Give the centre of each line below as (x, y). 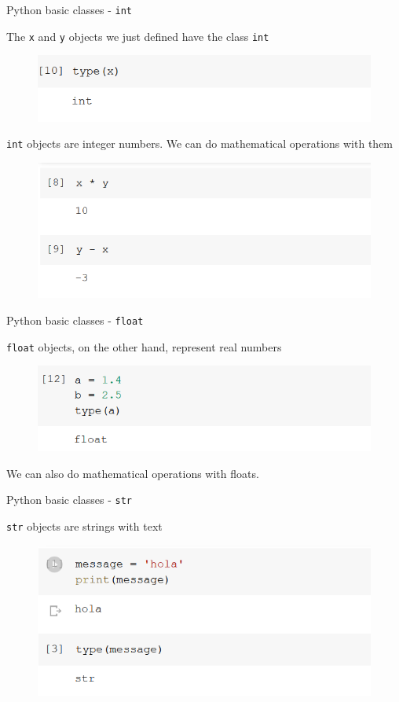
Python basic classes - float (75, 320)
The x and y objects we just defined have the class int (138, 36)
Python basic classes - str (70, 500)
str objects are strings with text (84, 526)
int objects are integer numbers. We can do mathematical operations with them (200, 143)
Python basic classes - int (70, 9)
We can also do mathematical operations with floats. (133, 473)
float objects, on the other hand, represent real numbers (144, 346)
